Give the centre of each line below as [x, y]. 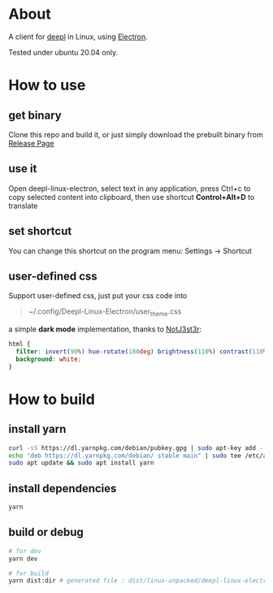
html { [19, 344]
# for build [28, 574]
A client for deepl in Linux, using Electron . [78, 37]
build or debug [46, 532]
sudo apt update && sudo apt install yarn [81, 463]
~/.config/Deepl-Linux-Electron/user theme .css [105, 312]
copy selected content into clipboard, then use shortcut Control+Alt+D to [132, 197]
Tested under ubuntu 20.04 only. [63, 52]
